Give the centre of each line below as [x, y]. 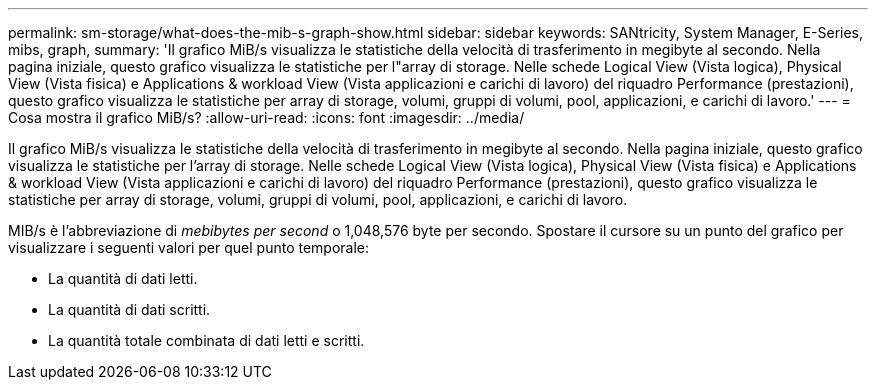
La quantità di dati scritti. [129, 309]
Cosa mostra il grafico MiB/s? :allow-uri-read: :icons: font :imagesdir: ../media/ [266, 117]
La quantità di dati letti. [123, 278]
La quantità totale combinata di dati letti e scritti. [206, 340]
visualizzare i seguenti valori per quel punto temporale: [189, 247]
